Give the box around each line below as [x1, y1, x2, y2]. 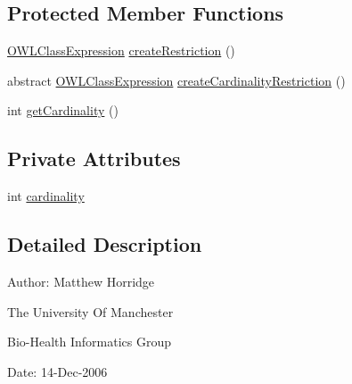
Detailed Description [7, 230, 202, 258]
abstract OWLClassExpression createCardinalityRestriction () [7, 71, 346, 89]
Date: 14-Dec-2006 [7, 362, 108, 380]
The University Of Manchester [7, 302, 174, 321]
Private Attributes [7, 145, 181, 172]
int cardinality [7, 187, 85, 205]
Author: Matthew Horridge [7, 271, 155, 290]
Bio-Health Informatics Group [7, 332, 172, 351]
